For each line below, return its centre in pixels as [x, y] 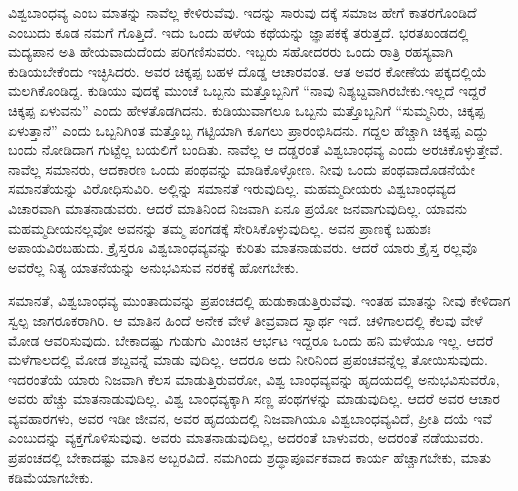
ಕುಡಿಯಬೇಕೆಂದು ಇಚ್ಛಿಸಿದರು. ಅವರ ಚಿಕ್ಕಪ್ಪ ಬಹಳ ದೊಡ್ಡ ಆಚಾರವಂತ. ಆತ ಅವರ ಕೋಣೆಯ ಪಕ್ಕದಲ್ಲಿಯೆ [247, 70]
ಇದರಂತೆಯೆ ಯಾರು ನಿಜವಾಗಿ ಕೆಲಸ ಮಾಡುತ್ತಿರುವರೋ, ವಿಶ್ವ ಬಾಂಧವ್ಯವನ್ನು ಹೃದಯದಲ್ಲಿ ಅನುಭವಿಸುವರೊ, [254, 378]
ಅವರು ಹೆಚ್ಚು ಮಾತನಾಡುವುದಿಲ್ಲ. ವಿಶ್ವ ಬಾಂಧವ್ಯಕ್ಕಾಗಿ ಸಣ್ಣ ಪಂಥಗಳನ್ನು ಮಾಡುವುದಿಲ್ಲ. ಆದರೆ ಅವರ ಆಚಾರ [254, 398]
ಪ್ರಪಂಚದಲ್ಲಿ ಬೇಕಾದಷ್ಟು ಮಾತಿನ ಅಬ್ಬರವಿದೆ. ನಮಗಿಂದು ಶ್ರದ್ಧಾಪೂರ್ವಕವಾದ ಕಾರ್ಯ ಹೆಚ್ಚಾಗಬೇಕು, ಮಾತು [249, 457]
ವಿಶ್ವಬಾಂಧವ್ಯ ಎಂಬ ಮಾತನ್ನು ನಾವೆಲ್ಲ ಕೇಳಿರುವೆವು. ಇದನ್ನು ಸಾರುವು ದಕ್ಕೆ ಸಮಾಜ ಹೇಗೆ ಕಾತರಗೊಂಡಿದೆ [242, 12]
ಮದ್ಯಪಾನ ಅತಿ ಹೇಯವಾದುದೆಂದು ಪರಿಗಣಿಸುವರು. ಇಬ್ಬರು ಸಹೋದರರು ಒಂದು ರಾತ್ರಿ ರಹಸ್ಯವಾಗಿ [230, 51]
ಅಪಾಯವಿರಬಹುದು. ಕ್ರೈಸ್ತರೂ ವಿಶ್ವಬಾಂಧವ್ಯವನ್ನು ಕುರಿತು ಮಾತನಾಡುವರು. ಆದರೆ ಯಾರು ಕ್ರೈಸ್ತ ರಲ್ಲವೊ [242, 247]
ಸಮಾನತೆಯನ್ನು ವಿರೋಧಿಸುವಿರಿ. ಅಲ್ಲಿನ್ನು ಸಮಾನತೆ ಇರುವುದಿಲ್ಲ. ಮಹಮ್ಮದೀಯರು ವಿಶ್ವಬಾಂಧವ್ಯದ [232, 188]
